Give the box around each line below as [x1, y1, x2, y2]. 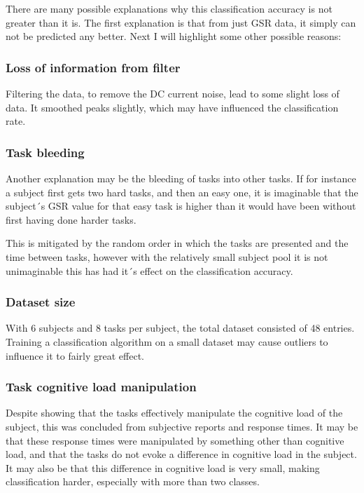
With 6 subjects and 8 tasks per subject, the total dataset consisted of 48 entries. [6, 320, 355, 335]
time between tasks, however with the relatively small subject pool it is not [6, 249, 328, 264]
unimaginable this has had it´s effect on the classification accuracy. [6, 263, 293, 278]
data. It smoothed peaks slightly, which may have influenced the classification [6, 100, 339, 114]
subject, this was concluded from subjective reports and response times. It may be [6, 419, 358, 433]
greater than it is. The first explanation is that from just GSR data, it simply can [6, 15, 356, 29]
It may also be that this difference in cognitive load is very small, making [6, 460, 320, 475]
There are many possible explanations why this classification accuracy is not [6, 1, 332, 15]
